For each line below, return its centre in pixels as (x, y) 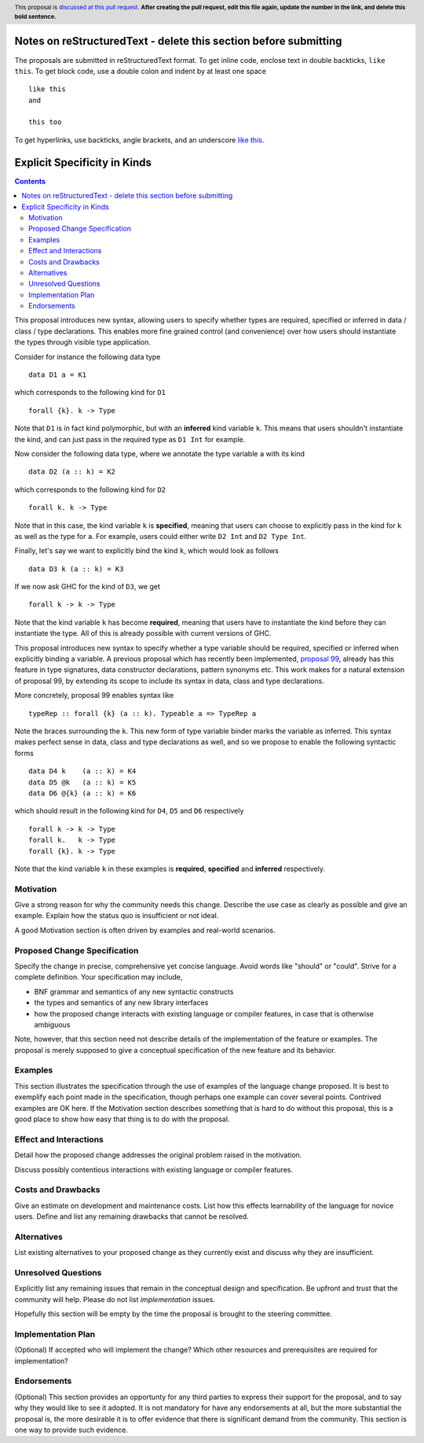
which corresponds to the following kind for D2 (90, 489)
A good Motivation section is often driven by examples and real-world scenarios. (145, 930)
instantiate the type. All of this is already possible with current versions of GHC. (143, 633)
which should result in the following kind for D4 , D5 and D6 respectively (129, 811)
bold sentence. (35, 17)
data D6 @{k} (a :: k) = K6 (82, 793)
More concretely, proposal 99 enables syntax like (94, 696)
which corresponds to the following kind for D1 (90, 393)
